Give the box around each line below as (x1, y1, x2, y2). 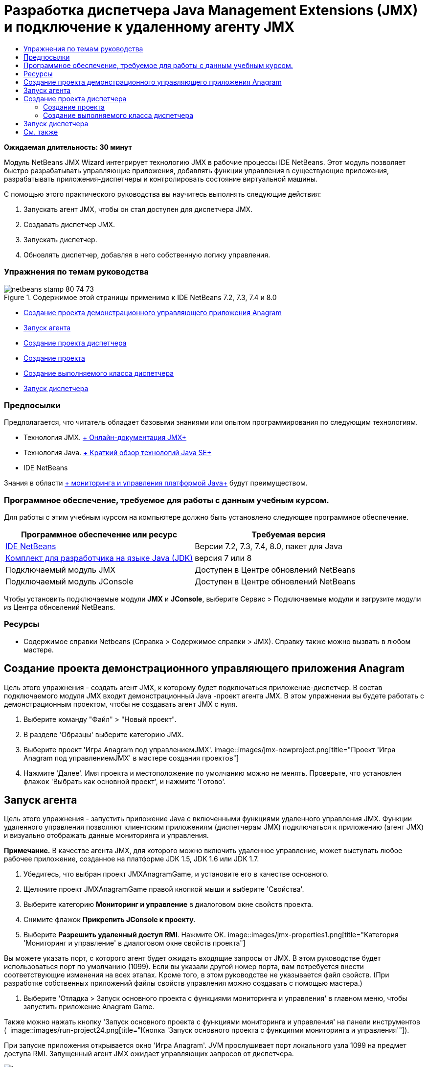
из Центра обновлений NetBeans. (4, 603, 115, 611)
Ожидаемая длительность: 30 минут (4, 142, 132, 151)
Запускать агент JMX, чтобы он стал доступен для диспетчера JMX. (23, 205, 253, 213)
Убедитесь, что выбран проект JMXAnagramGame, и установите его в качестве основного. (23, 870, 329, 879)
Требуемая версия (251, 530, 326, 539)
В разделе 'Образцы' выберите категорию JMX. (23, 730, 184, 739)
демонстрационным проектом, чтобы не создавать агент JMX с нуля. (4, 699, 238, 708)
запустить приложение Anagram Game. (23, 1002, 155, 1011)
